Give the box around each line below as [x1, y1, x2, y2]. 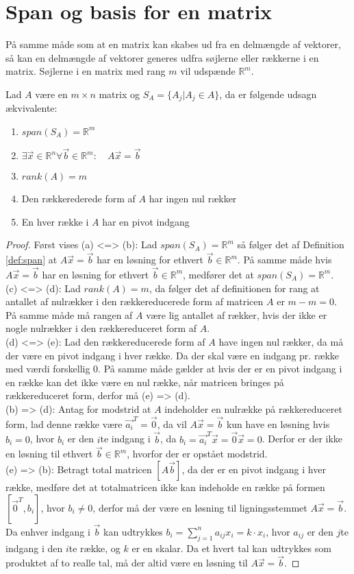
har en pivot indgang [102, 214, 190, 228]
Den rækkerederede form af [21, 191, 136, 206]
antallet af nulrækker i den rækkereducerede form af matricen [5, 294, 264, 309]
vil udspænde [180, 64, 236, 78]
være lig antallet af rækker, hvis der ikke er [146, 307, 327, 322]
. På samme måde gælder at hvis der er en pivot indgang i [98, 361, 342, 376]
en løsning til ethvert [5, 446, 93, 461]
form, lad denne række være [5, 416, 123, 431]
